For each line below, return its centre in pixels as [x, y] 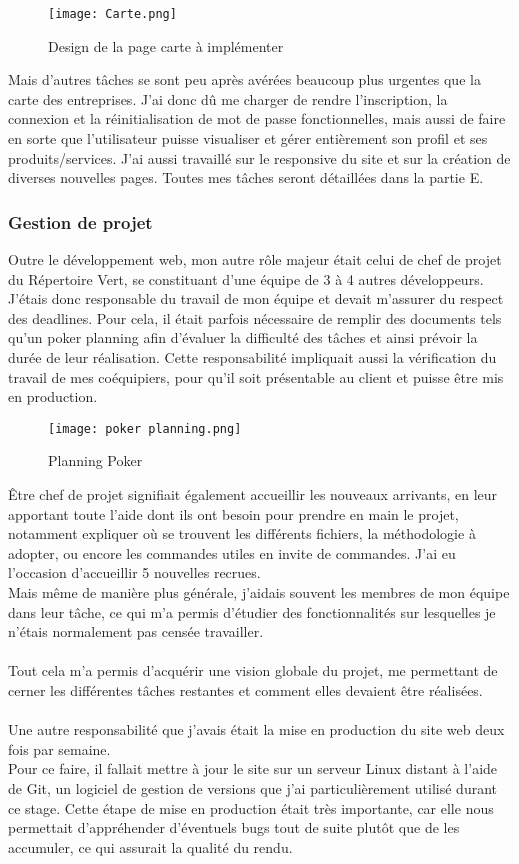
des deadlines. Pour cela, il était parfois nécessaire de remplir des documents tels [255, 317]
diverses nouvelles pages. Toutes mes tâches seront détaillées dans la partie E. [246, 177]
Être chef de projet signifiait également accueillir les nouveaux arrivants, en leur [253, 494]
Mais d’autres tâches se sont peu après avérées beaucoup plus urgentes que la [244, 79]
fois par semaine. [59, 748]
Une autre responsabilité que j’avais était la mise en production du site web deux [256, 729]
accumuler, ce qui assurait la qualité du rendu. [150, 846]
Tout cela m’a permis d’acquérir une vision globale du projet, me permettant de [253, 670]
